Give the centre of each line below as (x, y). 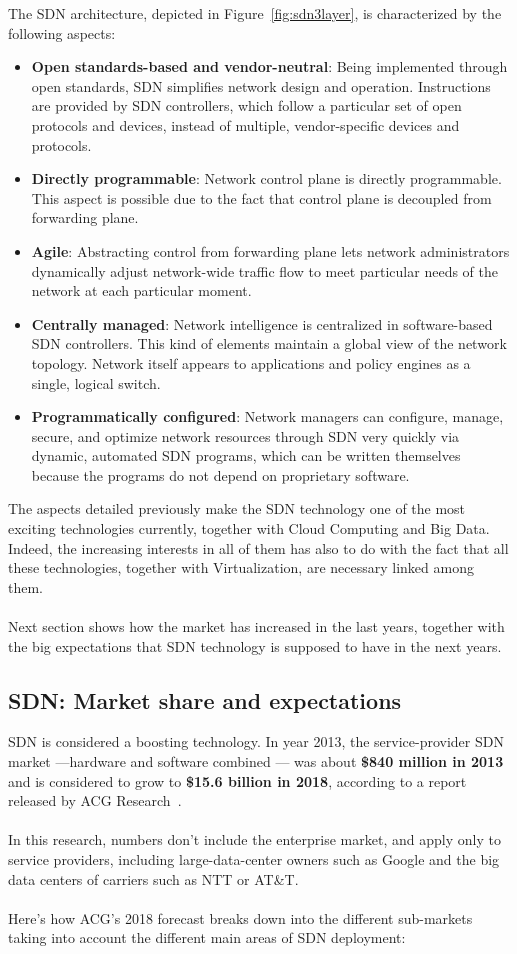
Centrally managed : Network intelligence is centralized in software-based (262, 323)
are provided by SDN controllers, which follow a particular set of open (246, 105)
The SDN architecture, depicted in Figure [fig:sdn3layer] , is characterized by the (255, 13)
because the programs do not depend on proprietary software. (220, 474)
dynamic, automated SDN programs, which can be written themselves (246, 455)
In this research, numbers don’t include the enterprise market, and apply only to (254, 839)
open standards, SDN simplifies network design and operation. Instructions (261, 85)
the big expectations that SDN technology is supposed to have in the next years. (255, 645)
